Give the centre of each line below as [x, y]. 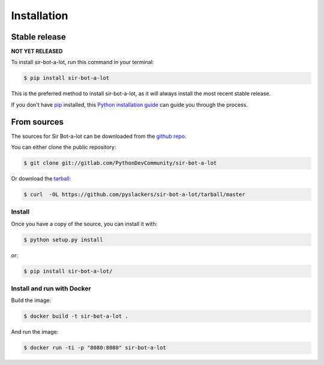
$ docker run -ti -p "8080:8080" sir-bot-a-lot [95, 348]
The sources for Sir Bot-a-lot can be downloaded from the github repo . [99, 136]
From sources [37, 122]
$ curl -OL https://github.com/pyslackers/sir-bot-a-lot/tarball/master [134, 194]
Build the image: [31, 300]
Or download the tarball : [41, 179]
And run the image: [35, 332]
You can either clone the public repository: [64, 147]
